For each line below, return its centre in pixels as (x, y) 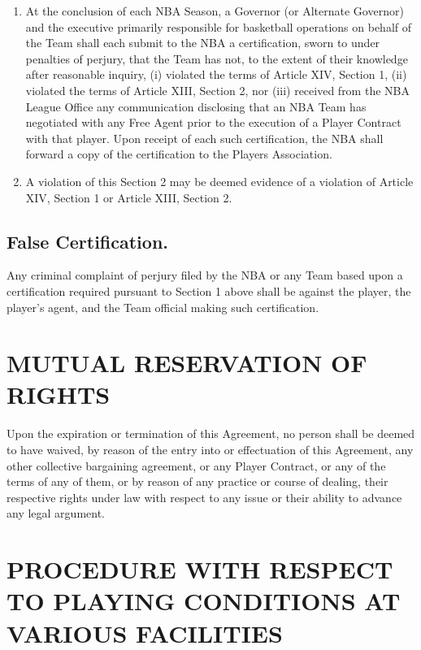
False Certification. (87, 241)
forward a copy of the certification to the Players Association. (179, 154)
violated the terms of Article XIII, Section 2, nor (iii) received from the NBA (217, 90)
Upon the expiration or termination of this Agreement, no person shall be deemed (211, 433)
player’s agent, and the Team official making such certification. (163, 307)
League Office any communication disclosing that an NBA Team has (196, 106)
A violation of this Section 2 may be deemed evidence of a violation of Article (219, 181)
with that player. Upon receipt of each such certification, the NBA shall (204, 138)
